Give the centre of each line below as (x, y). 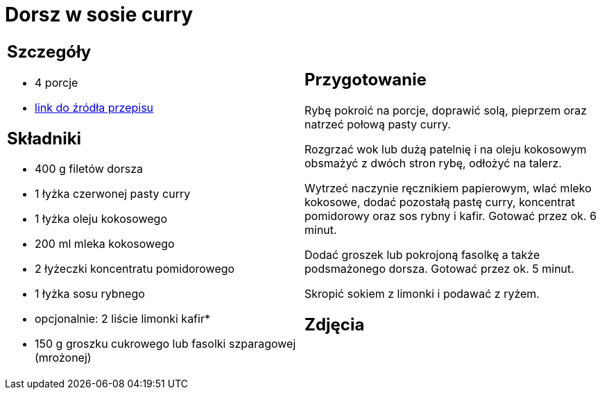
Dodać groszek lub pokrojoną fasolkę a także (422, 254)
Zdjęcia (335, 324)
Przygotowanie (365, 79)
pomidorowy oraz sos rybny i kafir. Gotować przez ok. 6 (451, 216)
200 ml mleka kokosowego (105, 244)
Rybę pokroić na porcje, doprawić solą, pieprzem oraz (446, 110)
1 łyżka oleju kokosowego (101, 219)
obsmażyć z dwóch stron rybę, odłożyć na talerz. (433, 163)
